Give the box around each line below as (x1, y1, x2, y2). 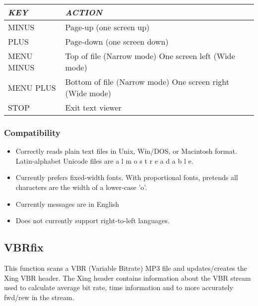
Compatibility (4, 126, 61, 138)
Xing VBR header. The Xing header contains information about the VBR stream (4, 272, 251, 283)
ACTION (65, 6, 103, 18)
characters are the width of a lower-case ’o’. (15, 182, 147, 192)
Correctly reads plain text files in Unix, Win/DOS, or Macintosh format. (15, 146, 237, 156)
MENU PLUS (8, 81, 56, 93)
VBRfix (4, 240, 44, 255)
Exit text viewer (65, 102, 122, 113)
